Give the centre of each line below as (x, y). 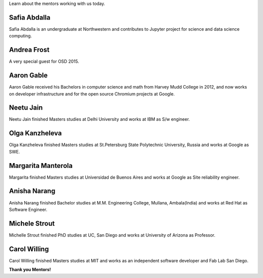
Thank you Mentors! (30, 270)
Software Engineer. (28, 209)
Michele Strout (32, 223)
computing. (20, 36)
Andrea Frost (29, 50)
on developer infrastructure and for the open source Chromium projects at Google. (92, 94)
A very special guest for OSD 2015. (44, 61)
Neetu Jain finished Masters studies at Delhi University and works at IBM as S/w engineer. (99, 119)
